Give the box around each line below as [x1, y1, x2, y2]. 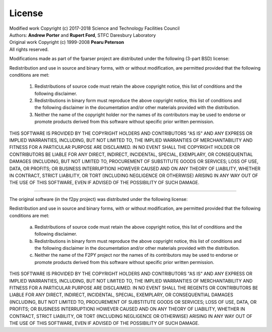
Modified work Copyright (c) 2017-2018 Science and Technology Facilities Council [9, 25, 180, 31]
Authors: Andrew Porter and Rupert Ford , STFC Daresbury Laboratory [9, 32, 156, 38]
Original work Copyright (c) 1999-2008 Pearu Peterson [9, 39, 124, 45]
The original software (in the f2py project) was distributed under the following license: [9, 196, 188, 202]
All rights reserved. [9, 46, 49, 52]
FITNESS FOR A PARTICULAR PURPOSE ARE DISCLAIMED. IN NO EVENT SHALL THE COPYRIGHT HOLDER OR [9, 144, 240, 150]
